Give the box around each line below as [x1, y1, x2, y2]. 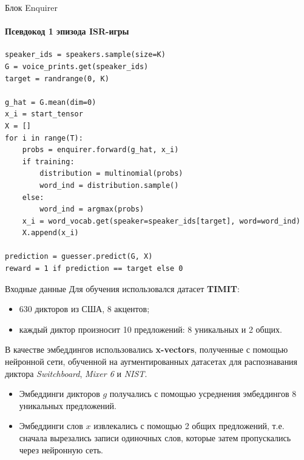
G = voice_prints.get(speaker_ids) [5, 62, 149, 71]
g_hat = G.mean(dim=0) [5, 98, 96, 107]
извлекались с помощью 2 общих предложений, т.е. [93, 419, 285, 432]
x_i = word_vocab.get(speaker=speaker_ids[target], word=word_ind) [22, 216, 300, 225]
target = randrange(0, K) [5, 74, 109, 83]
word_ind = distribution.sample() [39, 181, 179, 190]
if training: [22, 157, 75, 166]
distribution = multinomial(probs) [39, 169, 183, 178]
